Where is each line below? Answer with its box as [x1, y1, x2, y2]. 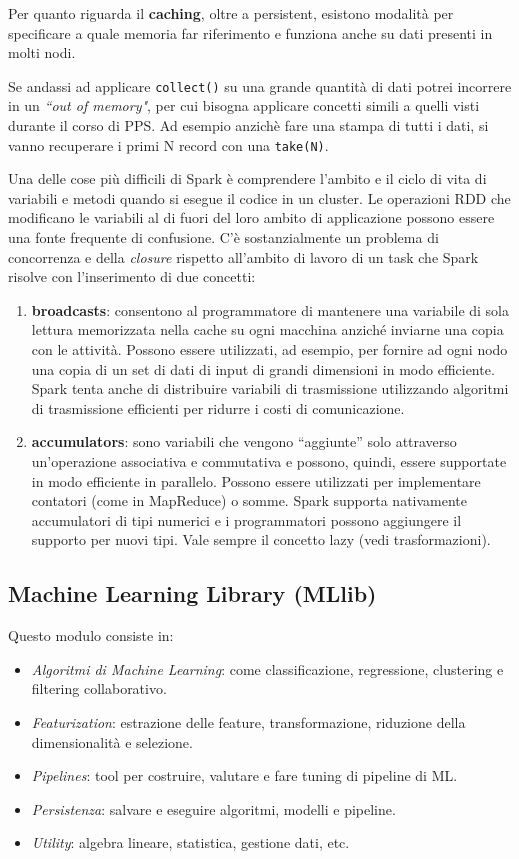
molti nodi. [8, 42, 76, 63]
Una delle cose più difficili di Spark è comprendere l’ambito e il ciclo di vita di [8, 168, 487, 189]
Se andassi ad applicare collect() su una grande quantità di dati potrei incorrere [8, 75, 512, 96]
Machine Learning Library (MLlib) [8, 578, 377, 609]
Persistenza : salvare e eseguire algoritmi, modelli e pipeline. [31, 798, 396, 819]
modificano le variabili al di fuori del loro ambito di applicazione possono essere [8, 207, 495, 228]
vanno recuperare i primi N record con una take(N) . [8, 134, 329, 155]
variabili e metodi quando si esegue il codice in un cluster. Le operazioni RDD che [8, 187, 511, 208]
